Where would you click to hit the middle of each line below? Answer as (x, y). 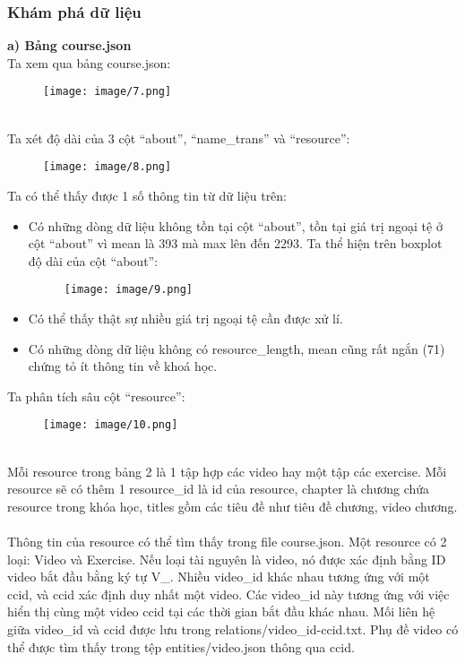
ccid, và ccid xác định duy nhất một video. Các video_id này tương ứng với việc (228, 594)
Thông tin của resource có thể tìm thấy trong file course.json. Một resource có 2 (227, 541)
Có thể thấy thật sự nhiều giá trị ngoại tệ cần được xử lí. (185, 318)
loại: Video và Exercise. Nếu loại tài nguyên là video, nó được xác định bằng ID (227, 559)
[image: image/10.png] (111, 425)
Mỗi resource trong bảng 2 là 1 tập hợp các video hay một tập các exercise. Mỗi (227, 471)
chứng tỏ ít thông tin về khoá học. (123, 366)
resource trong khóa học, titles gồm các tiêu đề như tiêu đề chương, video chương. (232, 506)
